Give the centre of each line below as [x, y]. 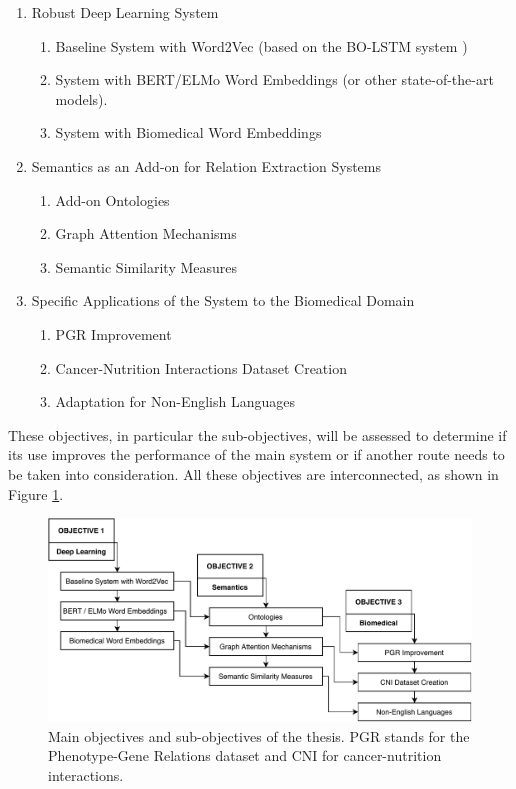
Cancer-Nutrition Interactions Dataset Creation [201, 367]
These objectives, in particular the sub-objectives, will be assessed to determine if [257, 434]
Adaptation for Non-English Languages [175, 401]
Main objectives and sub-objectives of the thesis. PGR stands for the [259, 735]
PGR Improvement [113, 333]
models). [81, 98]
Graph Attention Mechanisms [146, 233]
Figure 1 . [36, 493]
